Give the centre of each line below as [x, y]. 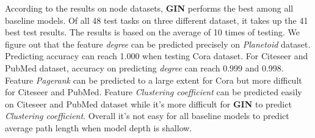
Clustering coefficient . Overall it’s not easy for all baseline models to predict [147, 116]
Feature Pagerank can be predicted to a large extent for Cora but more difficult [154, 80]
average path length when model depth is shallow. [99, 127]
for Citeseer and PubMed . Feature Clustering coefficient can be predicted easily [154, 92]
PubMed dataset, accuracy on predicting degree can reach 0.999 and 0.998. [144, 67]
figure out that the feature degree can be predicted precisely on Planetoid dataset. [158, 44]
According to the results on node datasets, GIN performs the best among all [149, 8]
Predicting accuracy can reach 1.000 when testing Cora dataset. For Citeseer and [157, 56]
